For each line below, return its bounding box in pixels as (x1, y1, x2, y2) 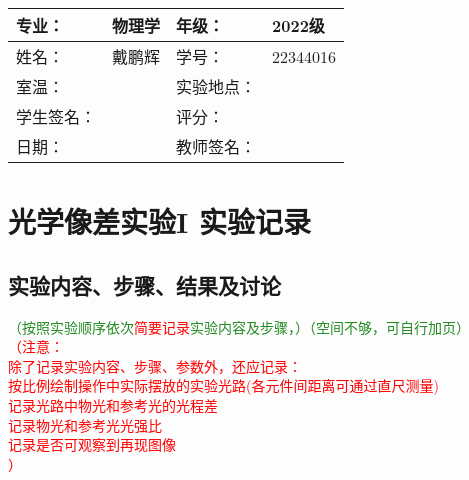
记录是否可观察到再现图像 (8, 434, 176, 455)
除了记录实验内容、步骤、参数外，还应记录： (8, 355, 302, 376)
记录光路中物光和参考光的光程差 (8, 394, 218, 415)
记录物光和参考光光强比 (8, 414, 162, 435)
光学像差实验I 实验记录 (8, 201, 311, 242)
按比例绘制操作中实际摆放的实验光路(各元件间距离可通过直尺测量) (8, 375, 439, 396)
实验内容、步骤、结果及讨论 (8, 269, 281, 300)
